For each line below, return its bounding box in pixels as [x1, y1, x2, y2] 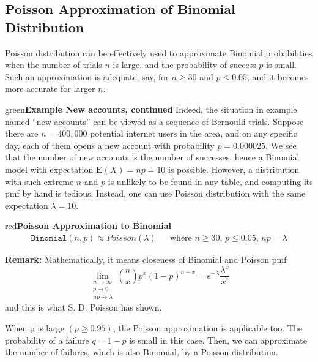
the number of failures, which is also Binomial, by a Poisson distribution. [5, 345, 278, 358]
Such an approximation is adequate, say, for [5, 70, 169, 83]
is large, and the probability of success [113, 58, 256, 71]
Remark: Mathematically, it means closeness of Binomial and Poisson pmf [5, 252, 287, 265]
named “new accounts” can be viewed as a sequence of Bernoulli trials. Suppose [5, 115, 304, 127]
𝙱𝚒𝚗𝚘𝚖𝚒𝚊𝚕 [31, 233, 67, 243]
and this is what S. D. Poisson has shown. [5, 301, 162, 314]
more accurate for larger [5, 82, 95, 95]
